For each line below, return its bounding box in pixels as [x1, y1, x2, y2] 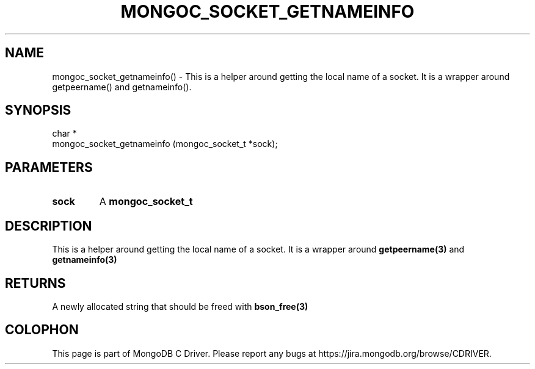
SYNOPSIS [5, 102, 71, 118]
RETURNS [5, 275, 66, 291]
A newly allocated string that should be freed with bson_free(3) [52, 301, 308, 312]
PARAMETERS [5, 159, 93, 175]
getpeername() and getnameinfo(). [52, 81, 192, 92]
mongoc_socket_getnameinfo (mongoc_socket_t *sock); [52, 138, 278, 149]
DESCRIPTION [5, 218, 92, 234]
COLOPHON [5, 322, 79, 338]
